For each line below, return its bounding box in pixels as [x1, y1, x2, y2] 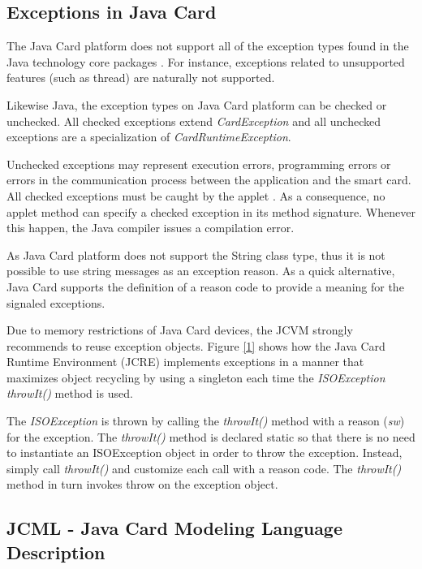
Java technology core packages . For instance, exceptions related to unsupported [6, 53, 405, 70]
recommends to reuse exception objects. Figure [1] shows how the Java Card [6, 337, 385, 354]
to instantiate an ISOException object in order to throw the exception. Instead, [6, 444, 403, 461]
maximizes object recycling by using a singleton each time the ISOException [6, 369, 385, 386]
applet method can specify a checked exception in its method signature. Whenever [6, 203, 416, 220]
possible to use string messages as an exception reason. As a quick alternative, [6, 262, 395, 279]
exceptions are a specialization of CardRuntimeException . [6, 128, 291, 145]
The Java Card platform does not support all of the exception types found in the [6, 37, 409, 54]
